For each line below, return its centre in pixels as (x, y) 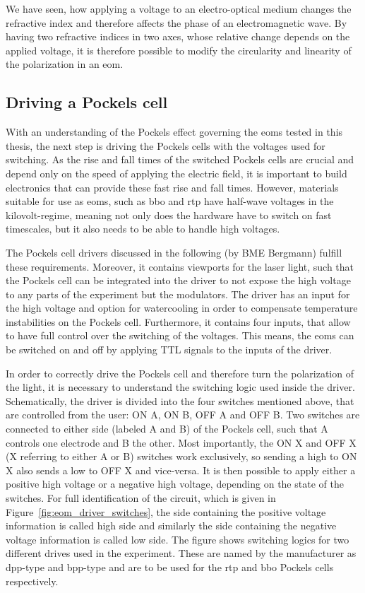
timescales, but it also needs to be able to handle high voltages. (143, 229)
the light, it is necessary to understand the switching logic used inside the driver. (180, 387)
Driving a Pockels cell (87, 102)
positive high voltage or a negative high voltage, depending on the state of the (175, 484)
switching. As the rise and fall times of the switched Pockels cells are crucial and (180, 159)
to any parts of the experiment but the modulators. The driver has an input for (178, 294)
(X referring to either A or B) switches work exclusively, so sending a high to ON (181, 456)
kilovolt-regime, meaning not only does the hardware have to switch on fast (169, 215)
